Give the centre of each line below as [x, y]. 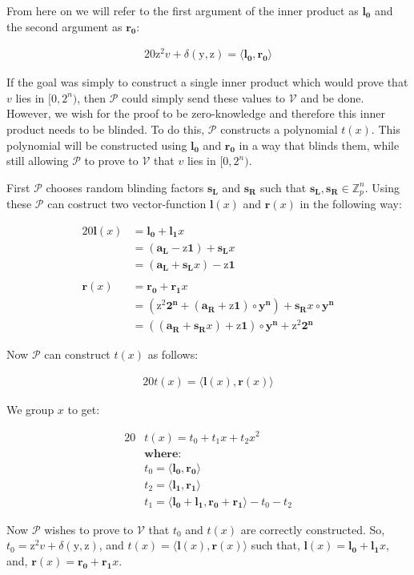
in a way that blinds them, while [319, 145]
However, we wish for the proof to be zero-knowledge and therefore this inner [196, 113]
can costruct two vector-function [127, 204]
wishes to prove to [89, 529]
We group [30, 409]
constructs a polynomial [279, 129]
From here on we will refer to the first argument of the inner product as [183, 10]
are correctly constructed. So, [313, 529]
